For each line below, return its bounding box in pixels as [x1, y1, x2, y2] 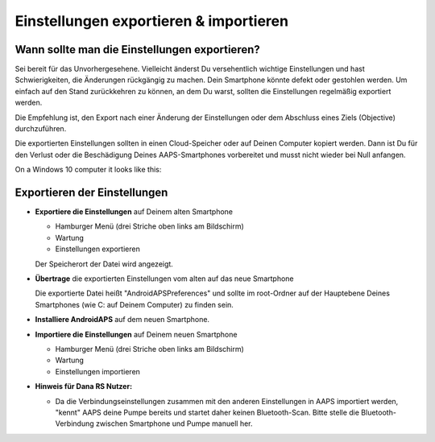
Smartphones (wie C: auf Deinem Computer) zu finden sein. [35, 299, 234, 309]
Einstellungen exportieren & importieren [14, 12, 289, 30]
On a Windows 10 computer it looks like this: [14, 165, 162, 175]
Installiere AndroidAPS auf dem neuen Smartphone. [35, 315, 209, 324]
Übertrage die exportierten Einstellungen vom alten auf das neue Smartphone [35, 274, 294, 283]
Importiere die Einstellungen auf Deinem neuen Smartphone [35, 329, 238, 339]
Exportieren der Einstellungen [14, 186, 168, 199]
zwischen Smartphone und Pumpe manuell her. [95, 419, 253, 428]
